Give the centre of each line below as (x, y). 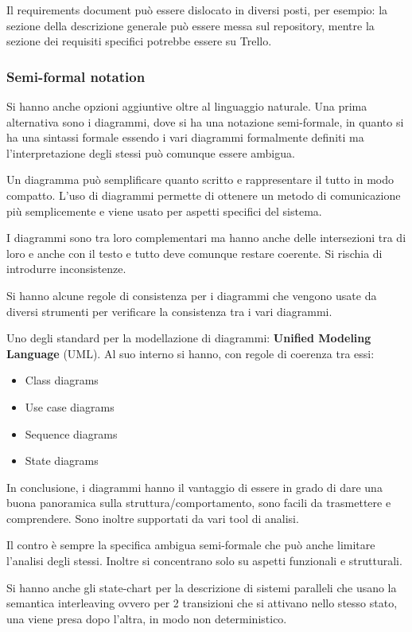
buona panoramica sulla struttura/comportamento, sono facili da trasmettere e (199, 503)
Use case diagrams (70, 406)
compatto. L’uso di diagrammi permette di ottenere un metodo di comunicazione (204, 195)
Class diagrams (62, 380)
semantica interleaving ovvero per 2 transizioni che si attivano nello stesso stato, (202, 603)
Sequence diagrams (71, 433)
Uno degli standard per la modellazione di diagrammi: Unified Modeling (189, 338)
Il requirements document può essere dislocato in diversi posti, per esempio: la (197, 10)
